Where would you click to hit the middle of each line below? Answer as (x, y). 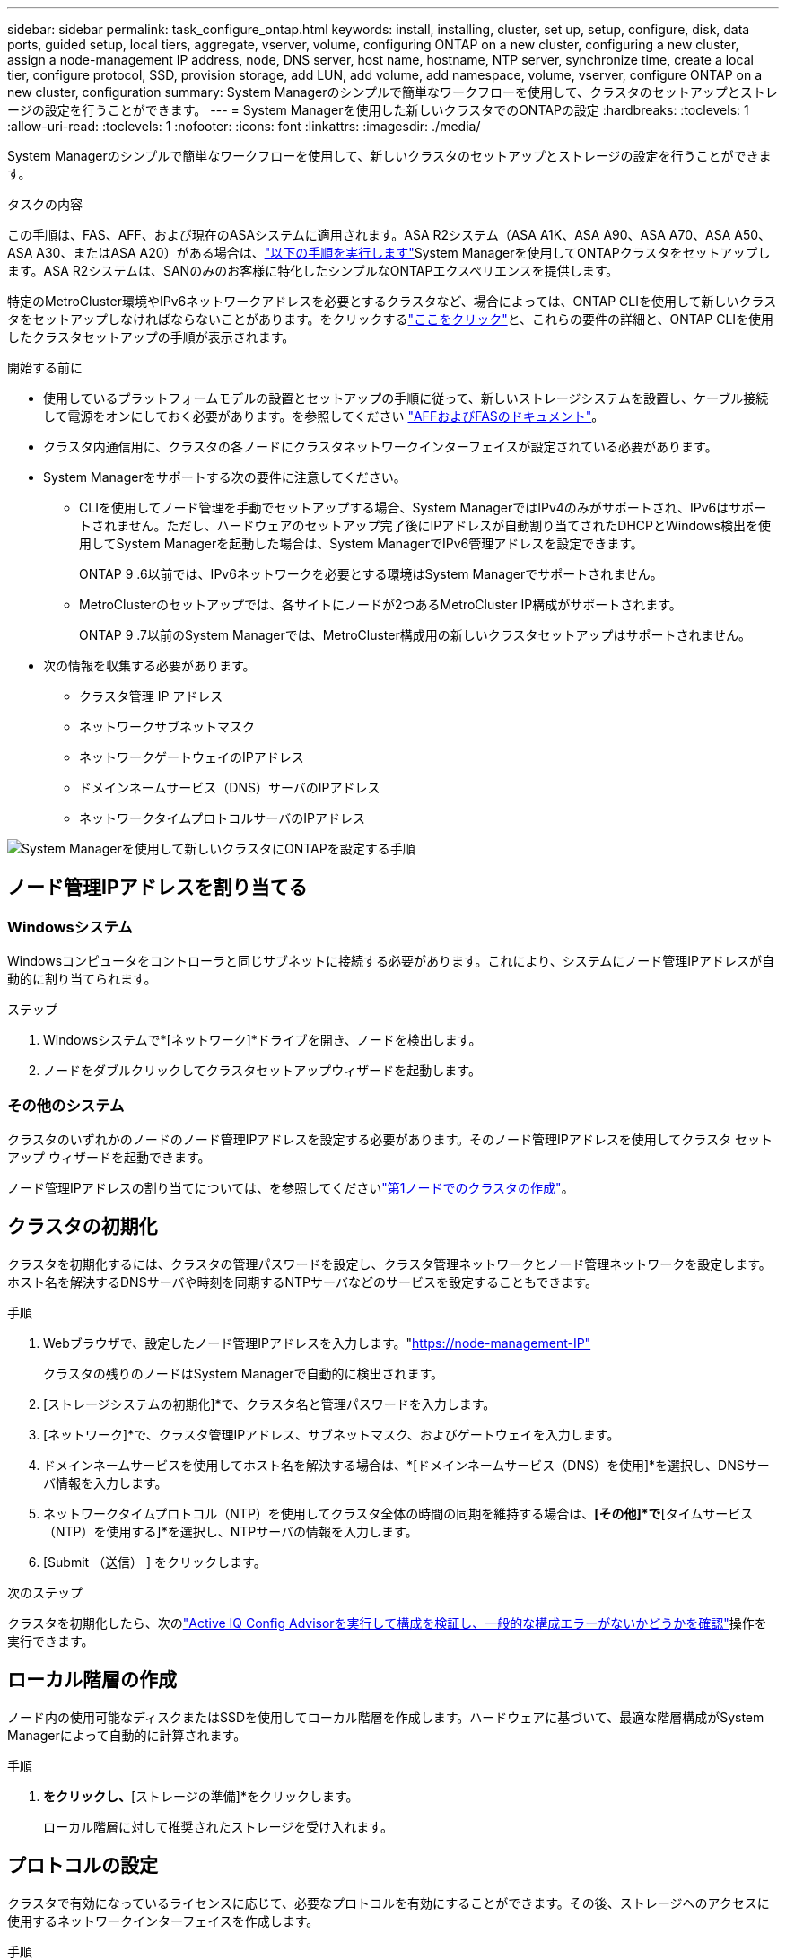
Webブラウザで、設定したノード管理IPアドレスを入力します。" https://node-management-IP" (317, 1343)
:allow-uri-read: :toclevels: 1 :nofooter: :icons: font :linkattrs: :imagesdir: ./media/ (244, 126)
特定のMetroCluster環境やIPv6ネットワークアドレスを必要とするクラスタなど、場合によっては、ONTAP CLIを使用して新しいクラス (392, 301)
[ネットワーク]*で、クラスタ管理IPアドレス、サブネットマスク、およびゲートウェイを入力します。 (332, 1434)
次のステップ (45, 1592)
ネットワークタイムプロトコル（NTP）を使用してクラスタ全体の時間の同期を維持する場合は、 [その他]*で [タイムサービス (398, 1513)
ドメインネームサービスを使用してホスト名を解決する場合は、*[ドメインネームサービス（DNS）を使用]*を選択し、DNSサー (406, 1465)
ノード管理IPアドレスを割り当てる (157, 888)
